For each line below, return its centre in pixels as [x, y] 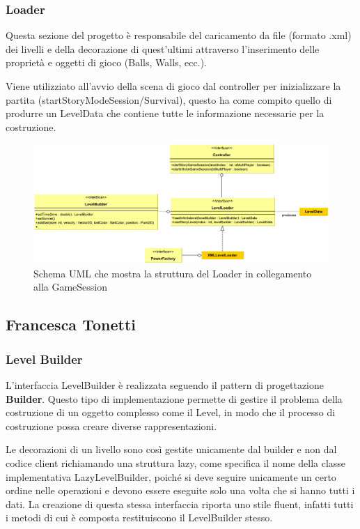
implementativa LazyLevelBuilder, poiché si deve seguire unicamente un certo [171, 476]
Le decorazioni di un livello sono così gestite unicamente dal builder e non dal [171, 449]
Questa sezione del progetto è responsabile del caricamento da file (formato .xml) [179, 35]
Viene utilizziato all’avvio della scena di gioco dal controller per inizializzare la [173, 86]
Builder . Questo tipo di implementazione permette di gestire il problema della [174, 398]
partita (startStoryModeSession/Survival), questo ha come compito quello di [169, 99]
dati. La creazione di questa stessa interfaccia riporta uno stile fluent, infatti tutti [180, 504]
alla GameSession [71, 287]
